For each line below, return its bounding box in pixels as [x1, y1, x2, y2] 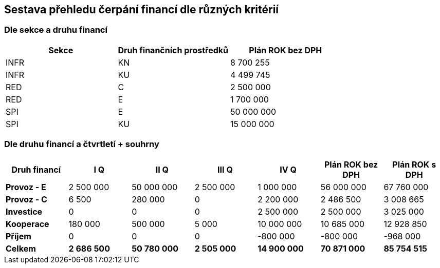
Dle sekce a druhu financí [4, 25, 107, 35]
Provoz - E [6, 181, 46, 192]
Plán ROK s [392, 159, 436, 170]
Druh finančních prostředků [118, 45, 229, 55]
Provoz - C [6, 194, 47, 204]
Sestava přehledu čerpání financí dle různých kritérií [4, 3, 279, 16]
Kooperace [6, 218, 49, 229]
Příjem [6, 231, 31, 241]
